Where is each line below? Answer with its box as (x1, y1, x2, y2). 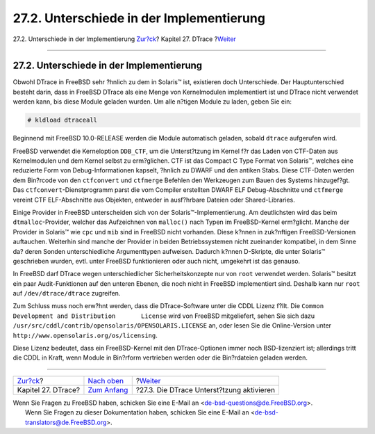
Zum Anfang (87, 385, 128, 394)
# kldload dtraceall (27, 116, 97, 124)
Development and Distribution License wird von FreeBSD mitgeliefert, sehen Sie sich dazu (12, 312, 315, 320)
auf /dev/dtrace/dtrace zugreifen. (12, 289, 121, 298)
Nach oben (87, 376, 124, 385)
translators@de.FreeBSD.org (25, 418, 107, 426)
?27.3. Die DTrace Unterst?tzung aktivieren (135, 385, 276, 394)
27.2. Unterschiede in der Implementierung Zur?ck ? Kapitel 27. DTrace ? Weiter (12, 35, 236, 43)
